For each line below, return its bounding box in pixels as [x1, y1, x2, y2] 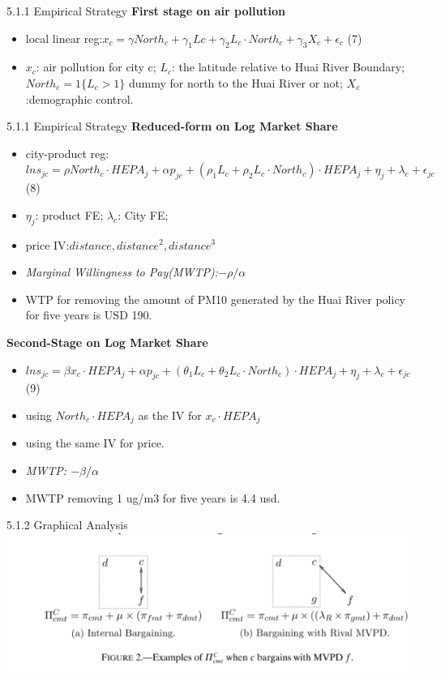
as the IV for [138, 406, 202, 423]
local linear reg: [25, 29, 103, 46]
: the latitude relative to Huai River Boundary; [171, 58, 405, 75]
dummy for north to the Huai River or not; [128, 74, 343, 91]
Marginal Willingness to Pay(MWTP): [25, 263, 219, 280]
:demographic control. [25, 90, 134, 107]
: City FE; [118, 206, 169, 223]
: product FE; [35, 206, 104, 223]
